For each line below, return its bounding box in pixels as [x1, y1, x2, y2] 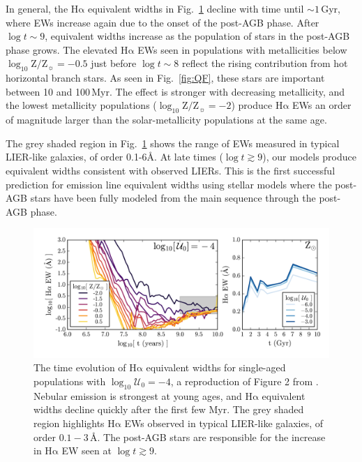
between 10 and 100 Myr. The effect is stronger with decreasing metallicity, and [6, 84, 345, 98]
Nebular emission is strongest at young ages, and [33, 388, 242, 403]
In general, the [6, 1, 68, 15]
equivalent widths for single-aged [146, 360, 286, 375]
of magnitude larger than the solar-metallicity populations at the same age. [6, 112, 327, 127]
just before [91, 56, 137, 70]
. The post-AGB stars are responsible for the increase [97, 429, 326, 444]
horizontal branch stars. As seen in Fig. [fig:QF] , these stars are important [6, 70, 325, 85]
